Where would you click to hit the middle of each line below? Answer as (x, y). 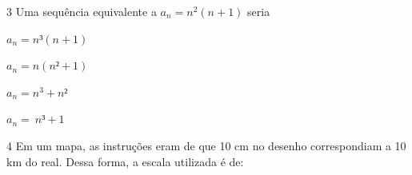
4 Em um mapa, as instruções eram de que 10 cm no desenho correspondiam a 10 (206, 145)
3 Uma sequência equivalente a (82, 11)
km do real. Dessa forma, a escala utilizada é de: (125, 161)
